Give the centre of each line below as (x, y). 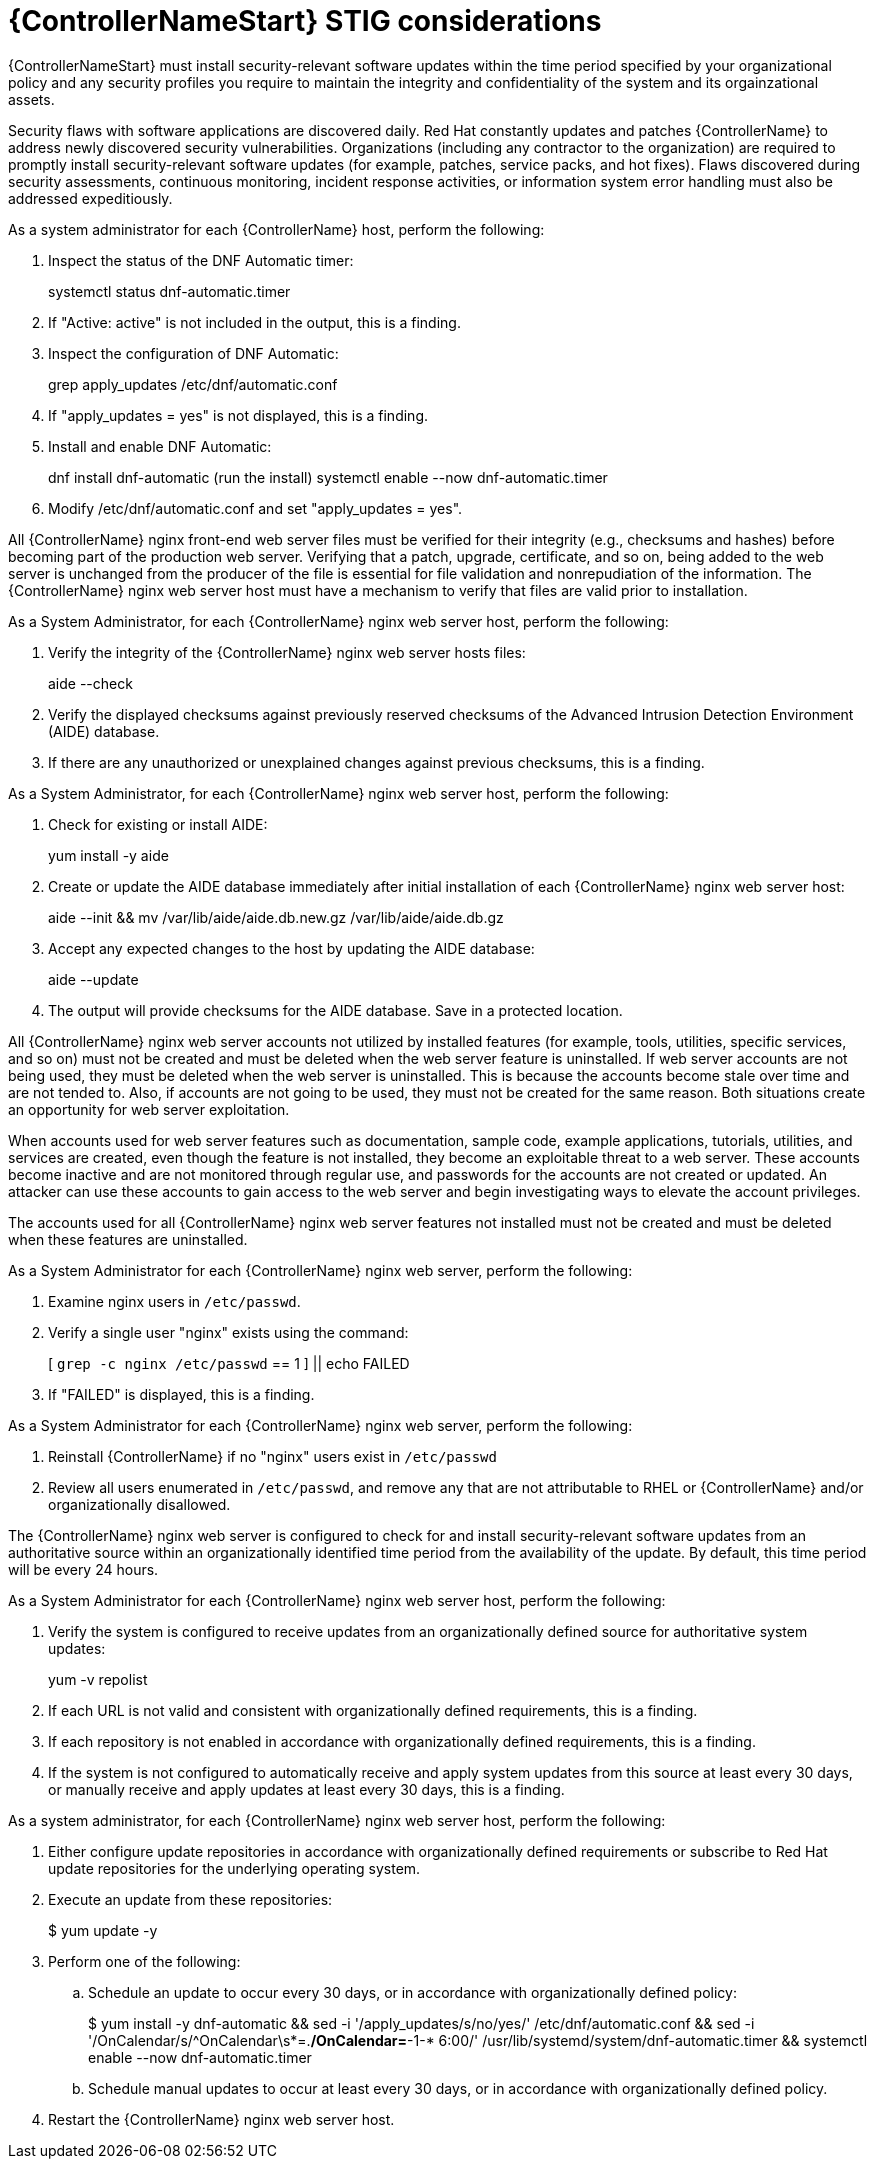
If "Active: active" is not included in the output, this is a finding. (254, 322)
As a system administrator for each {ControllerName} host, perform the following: (276, 229)
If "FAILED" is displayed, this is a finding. (181, 1394)
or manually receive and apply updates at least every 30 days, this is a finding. (306, 1789)
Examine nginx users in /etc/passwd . (174, 1301)
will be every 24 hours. (83, 1569)
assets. (31, 99)
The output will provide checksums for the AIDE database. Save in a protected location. (335, 1010)
